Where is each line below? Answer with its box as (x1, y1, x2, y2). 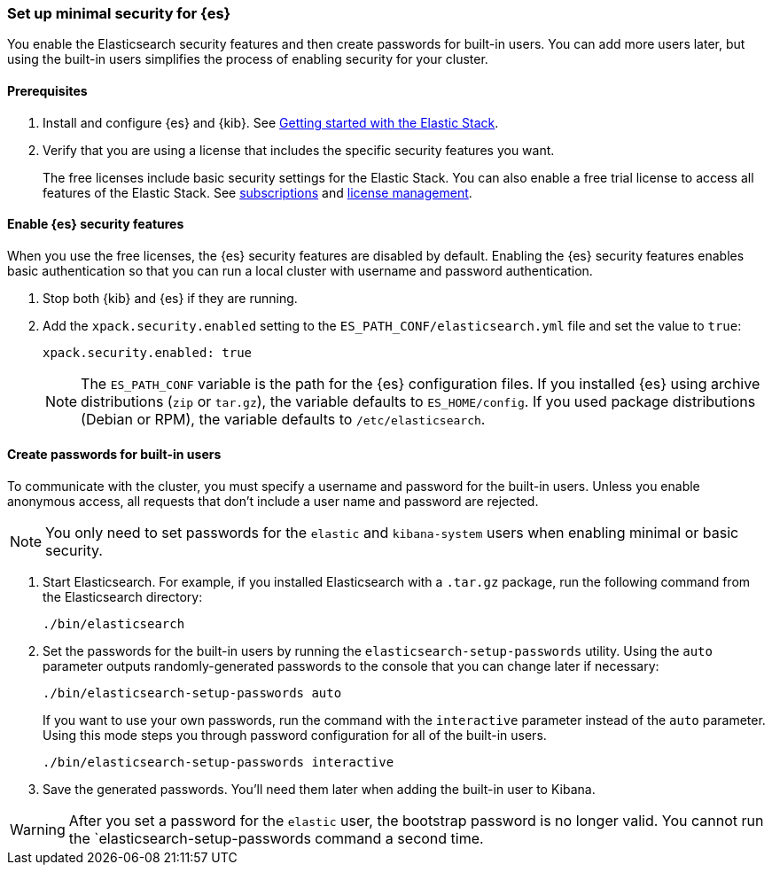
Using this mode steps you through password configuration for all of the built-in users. (43, 728, 547, 744)
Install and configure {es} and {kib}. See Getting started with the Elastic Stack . (43, 114, 499, 130)
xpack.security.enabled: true (43, 345, 253, 360)
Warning (10, 821, 66, 839)
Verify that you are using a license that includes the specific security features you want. (43, 142, 555, 158)
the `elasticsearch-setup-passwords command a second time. (68, 829, 484, 848)
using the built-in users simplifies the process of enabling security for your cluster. (7, 51, 488, 67)
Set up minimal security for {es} (7, 4, 231, 22)
